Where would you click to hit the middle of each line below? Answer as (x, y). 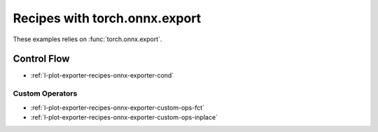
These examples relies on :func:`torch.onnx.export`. (87, 39)
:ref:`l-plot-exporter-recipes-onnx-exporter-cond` (102, 75)
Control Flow (41, 59)
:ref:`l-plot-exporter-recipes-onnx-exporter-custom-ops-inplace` (124, 117)
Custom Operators (45, 94)
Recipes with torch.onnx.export (107, 18)
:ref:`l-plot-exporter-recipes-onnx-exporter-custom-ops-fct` (118, 108)
